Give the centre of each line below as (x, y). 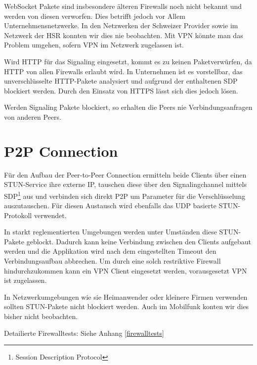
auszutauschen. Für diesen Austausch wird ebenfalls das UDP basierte (110, 205)
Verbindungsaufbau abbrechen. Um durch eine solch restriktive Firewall (112, 261)
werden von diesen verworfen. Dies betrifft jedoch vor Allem (95, 16)
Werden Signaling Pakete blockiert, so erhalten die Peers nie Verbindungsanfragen (128, 107)
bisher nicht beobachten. (41, 316)
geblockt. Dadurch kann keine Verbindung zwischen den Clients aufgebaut (139, 241)
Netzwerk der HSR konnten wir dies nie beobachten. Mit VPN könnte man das (124, 35)
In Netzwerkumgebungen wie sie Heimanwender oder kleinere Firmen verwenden (126, 297)
